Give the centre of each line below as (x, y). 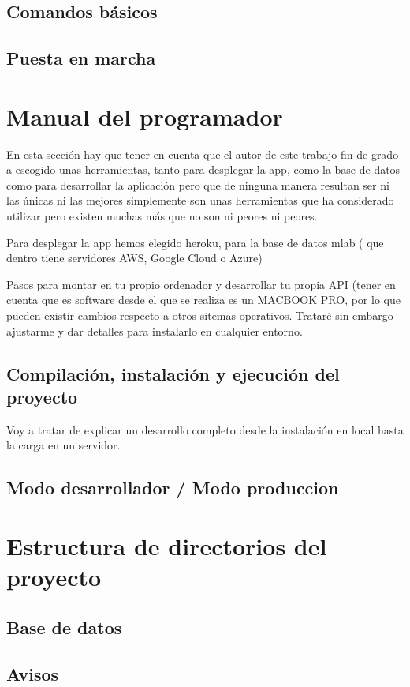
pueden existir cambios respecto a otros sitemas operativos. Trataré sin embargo (200, 315)
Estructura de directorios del (167, 545)
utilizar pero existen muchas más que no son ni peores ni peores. (162, 216)
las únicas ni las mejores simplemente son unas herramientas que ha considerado (200, 200)
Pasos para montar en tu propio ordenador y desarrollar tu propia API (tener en (201, 284)
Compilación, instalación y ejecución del (173, 373)
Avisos (33, 673)
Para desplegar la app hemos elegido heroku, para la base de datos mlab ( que (195, 242)
